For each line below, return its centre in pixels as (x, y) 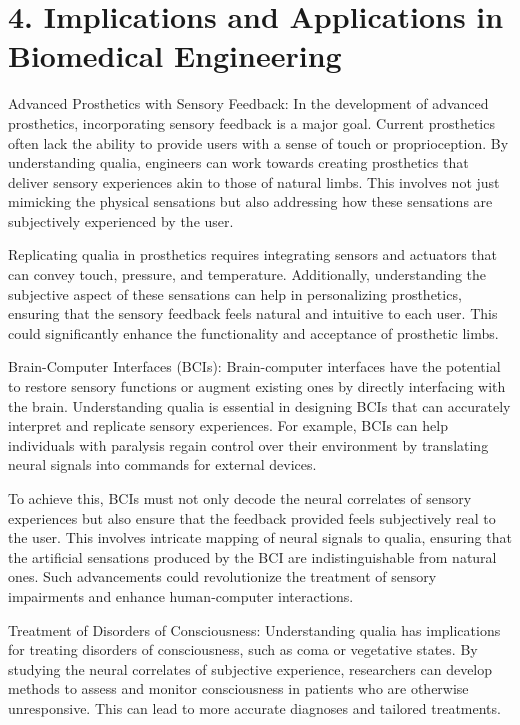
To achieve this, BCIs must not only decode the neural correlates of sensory (240, 498)
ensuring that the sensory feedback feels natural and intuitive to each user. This (253, 313)
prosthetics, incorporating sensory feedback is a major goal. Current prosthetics (251, 122)
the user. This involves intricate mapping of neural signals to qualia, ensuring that (260, 537)
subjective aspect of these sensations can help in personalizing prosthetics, (235, 293)
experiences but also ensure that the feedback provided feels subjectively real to (252, 517)
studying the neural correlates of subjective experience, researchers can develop (250, 668)
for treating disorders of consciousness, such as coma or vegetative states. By (243, 649)
